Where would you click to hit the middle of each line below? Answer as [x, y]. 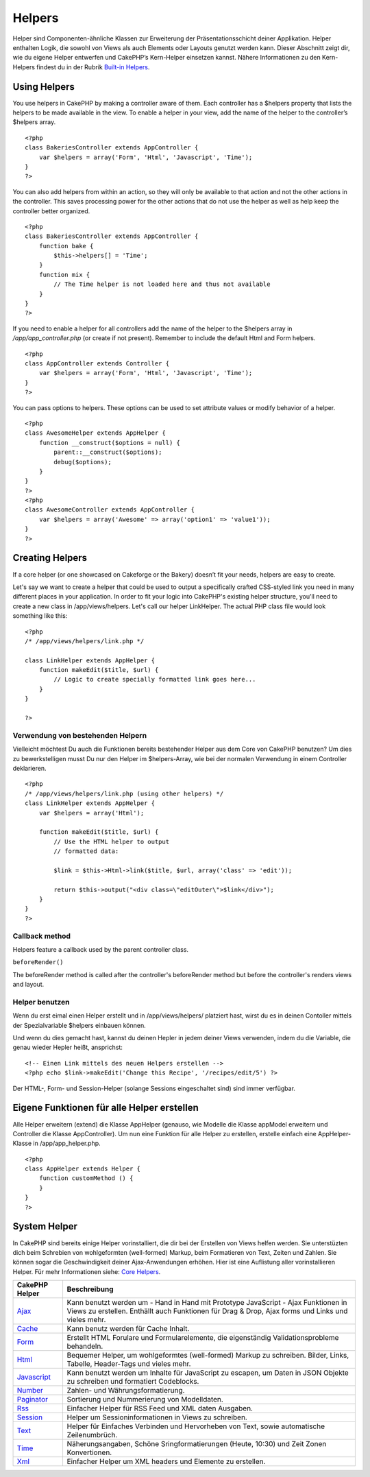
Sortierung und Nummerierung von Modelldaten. [145, 1400]
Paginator [32, 1400]
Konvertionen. [89, 1452]
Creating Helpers [50, 558]
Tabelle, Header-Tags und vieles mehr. [129, 1364]
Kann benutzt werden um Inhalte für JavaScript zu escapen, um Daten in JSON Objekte [208, 1373]
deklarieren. [30, 768]
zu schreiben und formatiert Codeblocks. [133, 1382]
